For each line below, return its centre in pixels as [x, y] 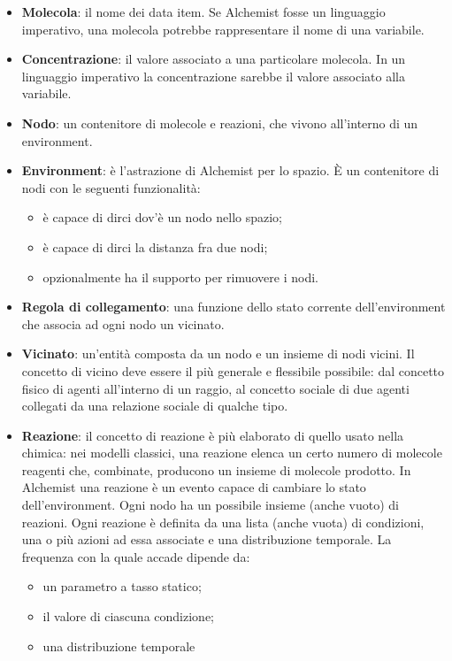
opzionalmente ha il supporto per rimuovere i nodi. [180, 277]
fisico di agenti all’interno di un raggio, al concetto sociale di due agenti [215, 388]
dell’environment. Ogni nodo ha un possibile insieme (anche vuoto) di [210, 505]
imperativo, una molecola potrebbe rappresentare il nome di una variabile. [223, 29]
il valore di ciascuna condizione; [128, 616]
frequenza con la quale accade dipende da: [136, 556]
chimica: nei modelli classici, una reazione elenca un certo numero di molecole [232, 453]
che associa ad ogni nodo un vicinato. [123, 323]
